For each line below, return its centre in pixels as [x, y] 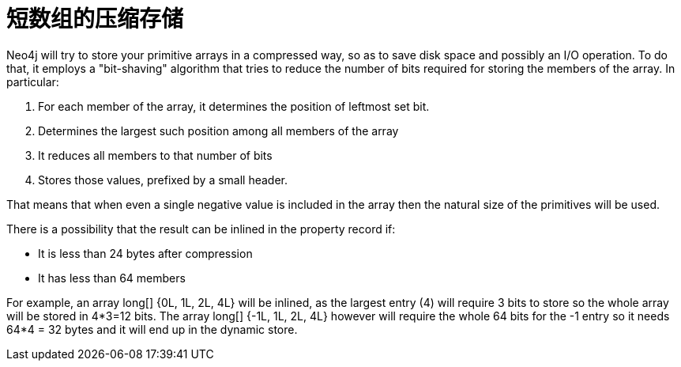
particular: [33, 81]
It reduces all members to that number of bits [155, 155]
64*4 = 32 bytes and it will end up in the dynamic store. [152, 329]
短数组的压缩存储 [95, 19]
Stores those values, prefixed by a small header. [163, 180]
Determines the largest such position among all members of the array [218, 131]
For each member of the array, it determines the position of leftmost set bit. [234, 106]
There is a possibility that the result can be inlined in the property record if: [201, 229]
